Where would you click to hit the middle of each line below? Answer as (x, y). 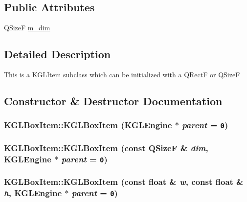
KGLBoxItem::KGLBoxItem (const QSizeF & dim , (106, 147)
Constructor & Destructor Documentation (113, 101)
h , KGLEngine (33, 192)
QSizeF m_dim (27, 28)
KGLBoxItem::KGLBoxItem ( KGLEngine (88, 125)
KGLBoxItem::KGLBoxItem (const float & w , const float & (124, 182)
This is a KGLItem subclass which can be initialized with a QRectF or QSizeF (122, 74)
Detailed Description (57, 54)
